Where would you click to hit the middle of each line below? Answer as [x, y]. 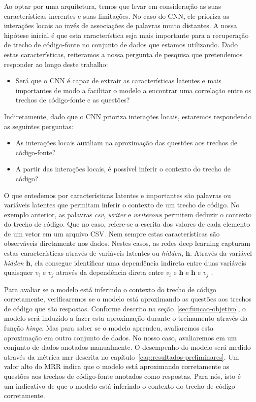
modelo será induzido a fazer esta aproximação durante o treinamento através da [126, 318]
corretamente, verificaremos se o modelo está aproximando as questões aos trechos [128, 299]
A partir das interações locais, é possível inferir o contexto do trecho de [123, 169]
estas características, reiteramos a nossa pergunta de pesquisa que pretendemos [123, 54]
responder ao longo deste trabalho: [56, 64]
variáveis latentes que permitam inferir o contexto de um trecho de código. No [122, 205]
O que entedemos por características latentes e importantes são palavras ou [118, 195]
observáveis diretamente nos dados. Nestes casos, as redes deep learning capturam [127, 243]
